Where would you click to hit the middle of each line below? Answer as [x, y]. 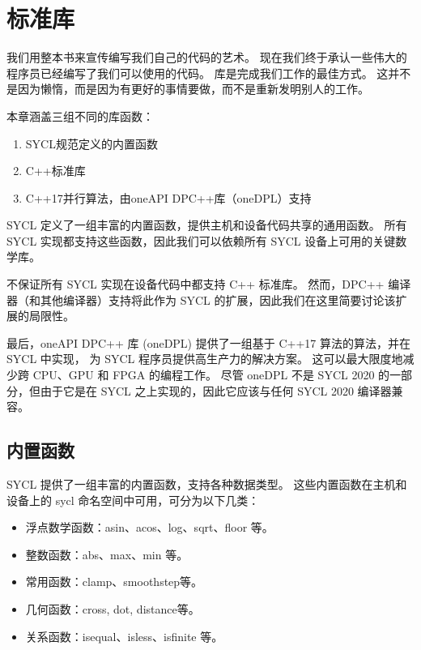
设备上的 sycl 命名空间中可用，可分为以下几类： [133, 500]
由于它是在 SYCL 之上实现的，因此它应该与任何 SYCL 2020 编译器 [216, 390]
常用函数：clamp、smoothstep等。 [114, 582]
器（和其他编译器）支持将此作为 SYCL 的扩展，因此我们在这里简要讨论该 [201, 299]
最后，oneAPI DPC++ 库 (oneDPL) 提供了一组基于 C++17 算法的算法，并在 [208, 342]
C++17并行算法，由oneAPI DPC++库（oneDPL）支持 [168, 197]
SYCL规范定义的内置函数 [91, 143]
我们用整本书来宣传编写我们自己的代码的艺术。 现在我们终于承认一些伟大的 [207, 57]
